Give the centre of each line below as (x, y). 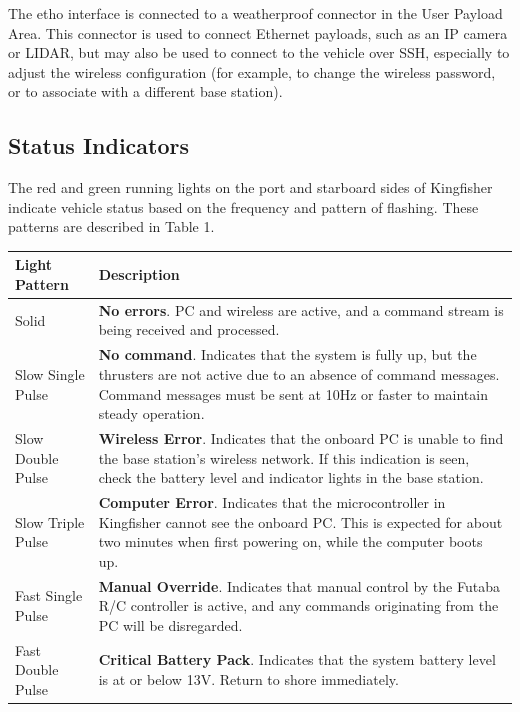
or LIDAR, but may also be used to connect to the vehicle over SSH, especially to (259, 52)
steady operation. (151, 413)
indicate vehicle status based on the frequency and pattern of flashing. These (243, 206)
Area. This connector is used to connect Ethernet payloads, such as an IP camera (258, 32)
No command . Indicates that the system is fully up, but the (287, 354)
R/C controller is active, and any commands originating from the (298, 605)
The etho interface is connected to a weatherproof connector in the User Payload (255, 13)
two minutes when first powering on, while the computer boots (290, 541)
